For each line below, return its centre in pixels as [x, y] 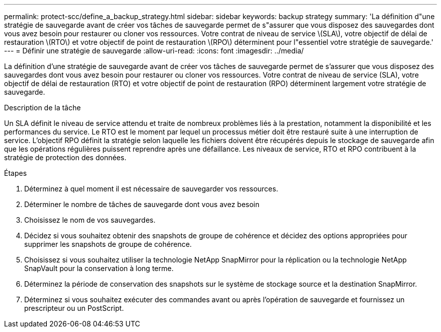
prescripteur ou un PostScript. [74, 308]
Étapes [16, 173]
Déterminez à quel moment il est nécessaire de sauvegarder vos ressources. [151, 189]
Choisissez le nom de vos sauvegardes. [90, 220]
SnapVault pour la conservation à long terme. [99, 268]
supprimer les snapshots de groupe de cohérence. [108, 244]
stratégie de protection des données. [65, 157]
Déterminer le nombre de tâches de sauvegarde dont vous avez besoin [142, 204]
